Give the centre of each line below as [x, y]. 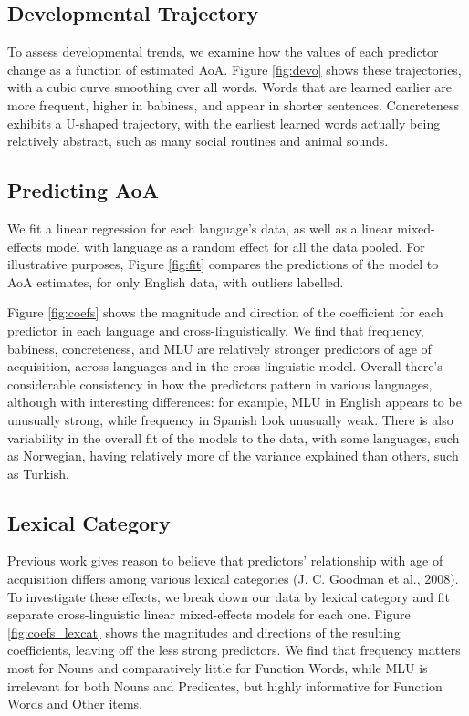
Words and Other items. [75, 704]
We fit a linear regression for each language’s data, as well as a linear [200, 228]
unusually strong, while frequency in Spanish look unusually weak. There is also [230, 419]
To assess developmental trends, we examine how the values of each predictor [223, 52]
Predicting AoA [83, 190]
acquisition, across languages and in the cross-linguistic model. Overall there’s [225, 366]
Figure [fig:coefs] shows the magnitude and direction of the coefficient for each [225, 312]
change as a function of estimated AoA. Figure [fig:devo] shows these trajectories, [234, 69]
